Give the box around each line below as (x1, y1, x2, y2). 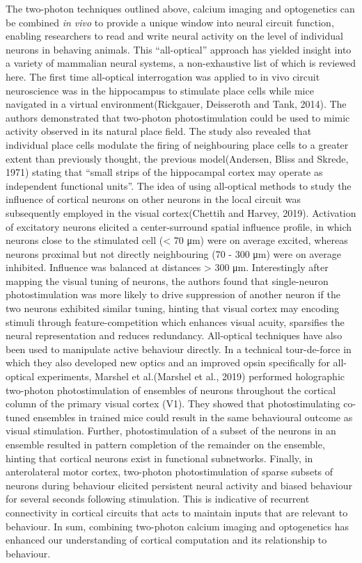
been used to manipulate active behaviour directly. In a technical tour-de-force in (6, 341, 352, 356)
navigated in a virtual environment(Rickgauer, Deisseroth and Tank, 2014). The (6, 97, 347, 111)
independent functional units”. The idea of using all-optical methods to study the (6, 178, 352, 193)
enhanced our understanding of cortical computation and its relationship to (6, 532, 327, 547)
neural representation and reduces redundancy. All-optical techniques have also (6, 328, 343, 343)
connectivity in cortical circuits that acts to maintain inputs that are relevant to (6, 505, 348, 519)
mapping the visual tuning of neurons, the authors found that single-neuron (6, 273, 329, 288)
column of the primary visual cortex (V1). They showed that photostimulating (6, 396, 340, 411)
